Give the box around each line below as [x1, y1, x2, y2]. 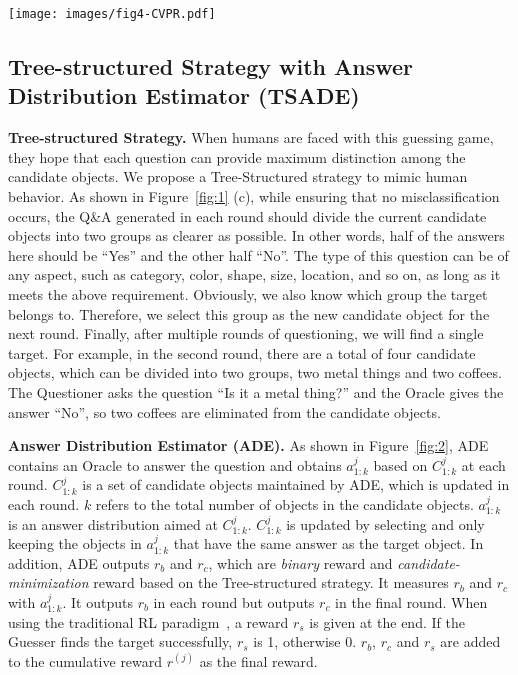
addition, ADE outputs [8, 552, 150, 573]
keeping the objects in [8, 533, 142, 554]
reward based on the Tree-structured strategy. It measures [93, 572, 449, 593]
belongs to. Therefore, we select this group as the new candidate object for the [8, 303, 490, 324]
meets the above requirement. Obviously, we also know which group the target [8, 284, 488, 304]
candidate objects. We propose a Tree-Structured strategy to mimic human [8, 166, 468, 187]
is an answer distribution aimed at [8, 513, 218, 534]
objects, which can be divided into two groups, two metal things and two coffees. [8, 362, 502, 383]
